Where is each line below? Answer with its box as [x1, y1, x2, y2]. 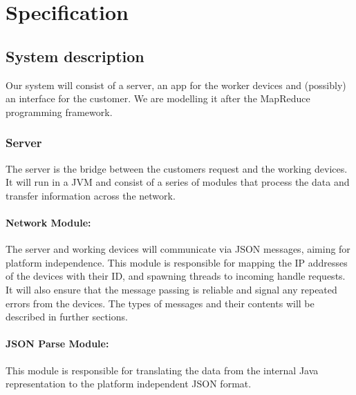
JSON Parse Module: [6, 336, 109, 351]
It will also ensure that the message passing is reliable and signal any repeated [6, 282, 337, 296]
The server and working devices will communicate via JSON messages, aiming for [6, 242, 350, 256]
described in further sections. [6, 309, 128, 324]
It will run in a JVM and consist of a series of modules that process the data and [6, 175, 350, 189]
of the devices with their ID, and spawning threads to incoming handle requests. [6, 269, 346, 283]
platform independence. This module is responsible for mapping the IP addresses [6, 255, 348, 269]
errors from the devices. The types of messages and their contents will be [6, 296, 315, 310]
